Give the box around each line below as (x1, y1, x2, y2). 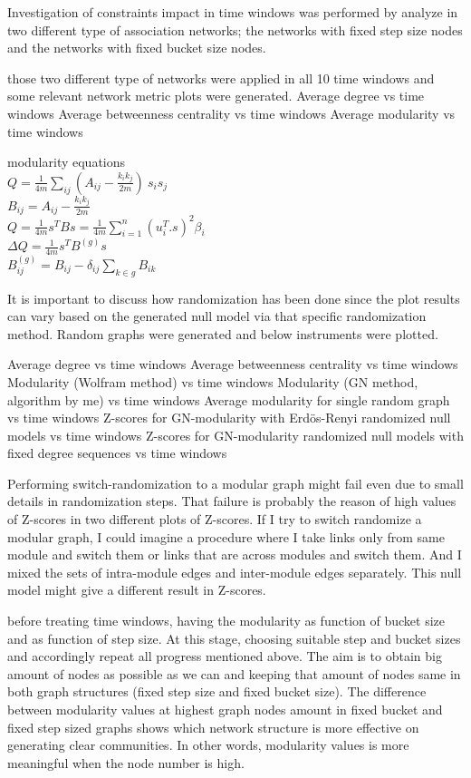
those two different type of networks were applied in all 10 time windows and (7, 68, 435, 87)
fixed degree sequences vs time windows (7, 443, 227, 462)
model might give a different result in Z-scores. (7, 580, 266, 599)
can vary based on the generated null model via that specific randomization (7, 306, 427, 326)
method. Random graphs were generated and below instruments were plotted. (7, 324, 438, 343)
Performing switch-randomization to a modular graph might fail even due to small (7, 473, 464, 492)
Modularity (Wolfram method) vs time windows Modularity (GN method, (7, 372, 418, 391)
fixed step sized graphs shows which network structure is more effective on (7, 717, 419, 736)
